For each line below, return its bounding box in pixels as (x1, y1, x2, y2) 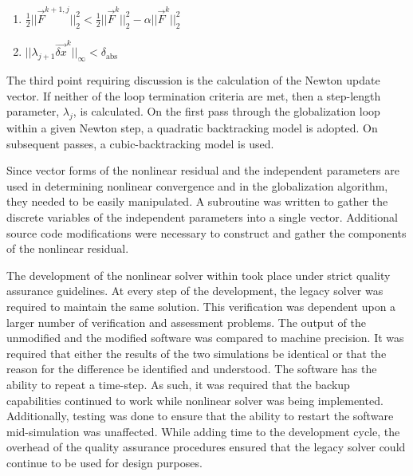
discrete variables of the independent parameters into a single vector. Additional (6, 208, 398, 225)
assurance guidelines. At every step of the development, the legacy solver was (6, 282, 383, 299)
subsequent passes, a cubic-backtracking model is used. (6, 135, 274, 151)
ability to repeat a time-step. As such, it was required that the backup (6, 376, 350, 392)
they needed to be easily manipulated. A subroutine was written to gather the (6, 193, 388, 210)
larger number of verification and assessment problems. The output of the (6, 313, 366, 330)
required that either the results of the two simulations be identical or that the (6, 344, 387, 361)
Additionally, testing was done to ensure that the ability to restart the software (6, 407, 394, 424)
